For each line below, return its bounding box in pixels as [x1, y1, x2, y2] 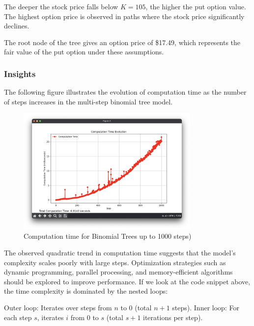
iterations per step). [143, 312, 203, 322]
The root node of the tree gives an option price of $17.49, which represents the [4, 37, 241, 47]
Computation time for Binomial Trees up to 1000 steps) [24, 231, 192, 241]
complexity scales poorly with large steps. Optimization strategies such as [4, 257, 226, 267]
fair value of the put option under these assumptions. [4, 47, 164, 57]
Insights [4, 67, 36, 79]
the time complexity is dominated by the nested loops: [4, 286, 168, 296]
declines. [4, 21, 29, 31]
